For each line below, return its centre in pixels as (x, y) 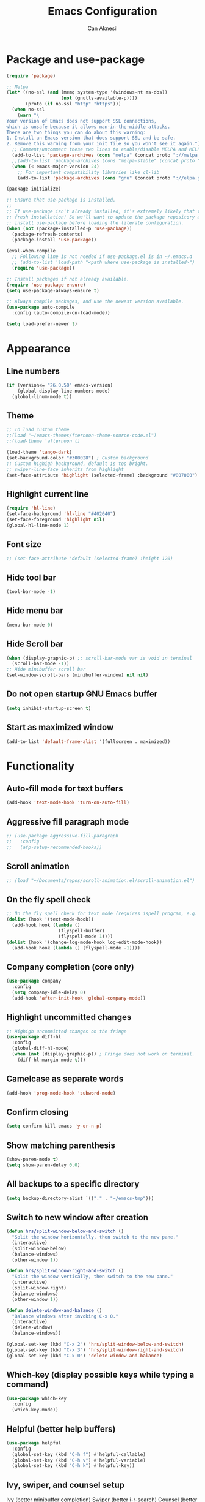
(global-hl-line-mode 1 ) (38, 525)
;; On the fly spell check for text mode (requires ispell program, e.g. (102, 914)
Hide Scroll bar (35, 644)
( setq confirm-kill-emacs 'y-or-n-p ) (54, 1126)
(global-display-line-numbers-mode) (64, 391)
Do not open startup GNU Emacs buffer (82, 694)
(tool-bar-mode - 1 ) (31, 592)
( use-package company (34, 981)
